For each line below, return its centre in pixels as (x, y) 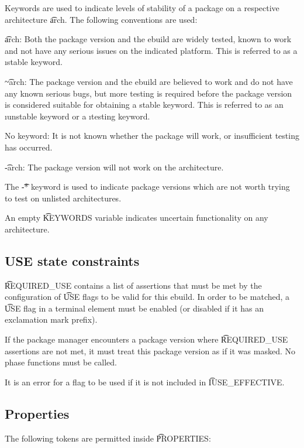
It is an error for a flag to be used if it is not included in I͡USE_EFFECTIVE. (145, 382)
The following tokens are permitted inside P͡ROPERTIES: (108, 438)
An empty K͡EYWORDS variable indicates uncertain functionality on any (137, 218)
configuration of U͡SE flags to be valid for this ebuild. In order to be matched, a (147, 297)
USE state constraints (72, 260)
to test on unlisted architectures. (63, 198)
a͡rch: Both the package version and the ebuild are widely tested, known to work (148, 39)
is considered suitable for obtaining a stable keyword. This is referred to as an (144, 105)
